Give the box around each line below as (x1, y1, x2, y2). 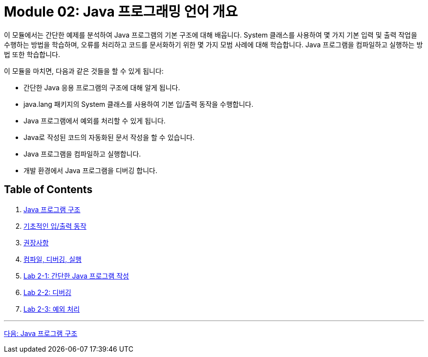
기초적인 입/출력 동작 (23, 221, 86, 230)
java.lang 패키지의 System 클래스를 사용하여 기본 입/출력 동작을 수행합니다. (23, 99, 254, 108)
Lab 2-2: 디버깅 (23, 288, 71, 297)
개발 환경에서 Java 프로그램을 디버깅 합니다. (23, 166, 157, 175)
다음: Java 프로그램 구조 (4, 329, 78, 337)
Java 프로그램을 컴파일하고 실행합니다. (23, 149, 141, 158)
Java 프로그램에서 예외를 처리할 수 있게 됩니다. (23, 116, 166, 125)
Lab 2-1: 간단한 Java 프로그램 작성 (23, 271, 129, 280)
